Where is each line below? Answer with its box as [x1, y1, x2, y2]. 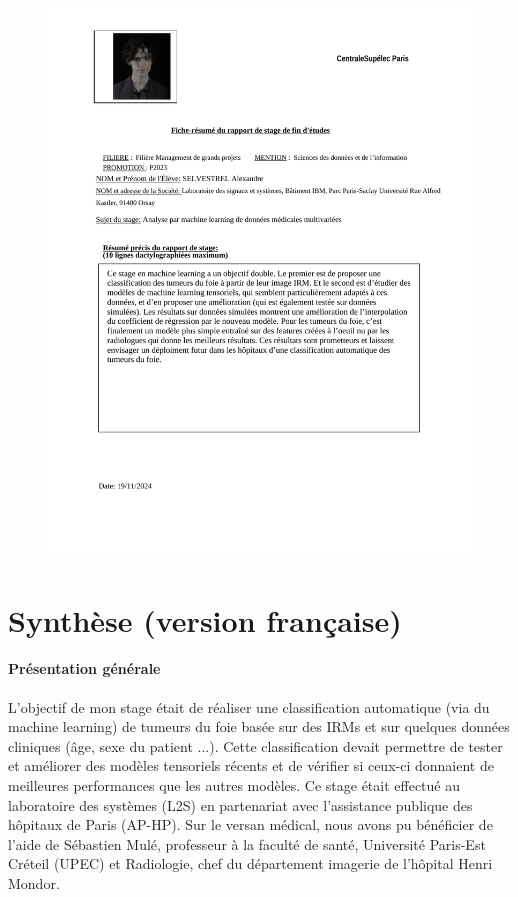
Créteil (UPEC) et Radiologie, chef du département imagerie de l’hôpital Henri [8, 853, 493, 874]
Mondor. [8, 873, 60, 893]
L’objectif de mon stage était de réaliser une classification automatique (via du [8, 696, 490, 717]
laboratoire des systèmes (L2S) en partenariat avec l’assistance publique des [8, 794, 473, 815]
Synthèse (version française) [8, 599, 402, 640]
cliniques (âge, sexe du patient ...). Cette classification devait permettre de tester [8, 735, 503, 756]
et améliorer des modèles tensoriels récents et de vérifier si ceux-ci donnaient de [8, 755, 494, 776]
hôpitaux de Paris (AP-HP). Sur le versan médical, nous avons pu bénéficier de [8, 814, 493, 835]
